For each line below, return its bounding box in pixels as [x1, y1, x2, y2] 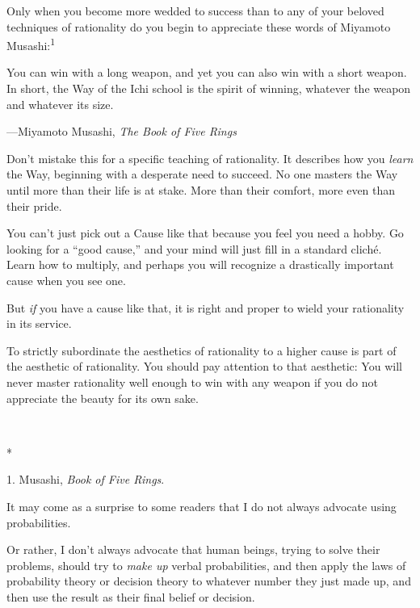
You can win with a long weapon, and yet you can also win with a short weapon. [6, 64, 407, 81]
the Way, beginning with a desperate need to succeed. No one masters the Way [6, 166, 398, 182]
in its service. [6, 315, 72, 332]
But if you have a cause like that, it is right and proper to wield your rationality [6, 299, 405, 316]
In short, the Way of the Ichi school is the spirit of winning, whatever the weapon [6, 80, 411, 97]
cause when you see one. [6, 271, 126, 288]
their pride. [6, 197, 62, 214]
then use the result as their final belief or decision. [6, 588, 255, 605]
